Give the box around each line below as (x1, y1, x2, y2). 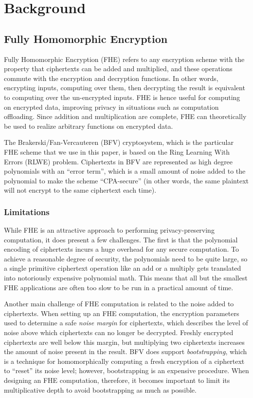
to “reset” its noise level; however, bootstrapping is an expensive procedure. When (4, 365, 249, 376)
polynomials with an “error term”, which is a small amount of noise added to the (4, 166, 246, 176)
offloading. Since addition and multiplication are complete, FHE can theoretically (4, 111, 247, 121)
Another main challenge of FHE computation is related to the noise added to (4, 298, 234, 309)
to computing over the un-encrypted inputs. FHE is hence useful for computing (4, 92, 240, 102)
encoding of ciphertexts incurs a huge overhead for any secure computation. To (4, 244, 239, 254)
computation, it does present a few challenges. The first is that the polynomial (4, 234, 238, 244)
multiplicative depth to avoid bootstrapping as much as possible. (4, 384, 197, 395)
